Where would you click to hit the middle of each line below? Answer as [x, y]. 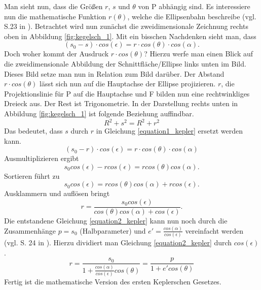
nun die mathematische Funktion [55, 16]
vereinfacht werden [214, 230]
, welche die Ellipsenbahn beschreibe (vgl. [192, 16]
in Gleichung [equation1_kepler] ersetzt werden [170, 131]
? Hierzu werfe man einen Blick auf [199, 54]
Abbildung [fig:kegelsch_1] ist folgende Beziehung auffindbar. [99, 113]
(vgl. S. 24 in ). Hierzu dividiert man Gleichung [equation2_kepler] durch [118, 243]
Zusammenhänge [30, 230]
